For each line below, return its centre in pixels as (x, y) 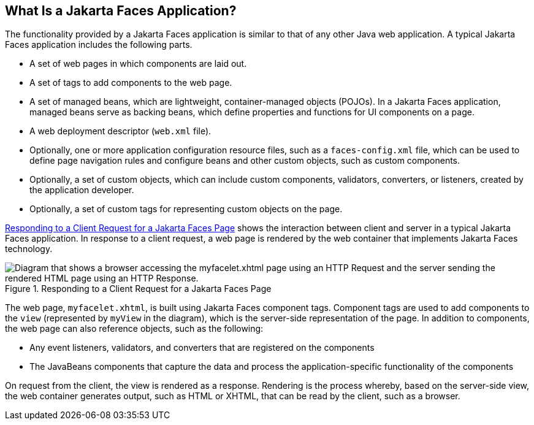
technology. (29, 249)
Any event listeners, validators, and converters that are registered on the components (202, 348)
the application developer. (82, 190)
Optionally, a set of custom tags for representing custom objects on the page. (186, 209)
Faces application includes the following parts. (99, 45)
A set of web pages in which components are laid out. (138, 64)
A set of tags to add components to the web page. (131, 83)
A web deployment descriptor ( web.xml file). (120, 131)
